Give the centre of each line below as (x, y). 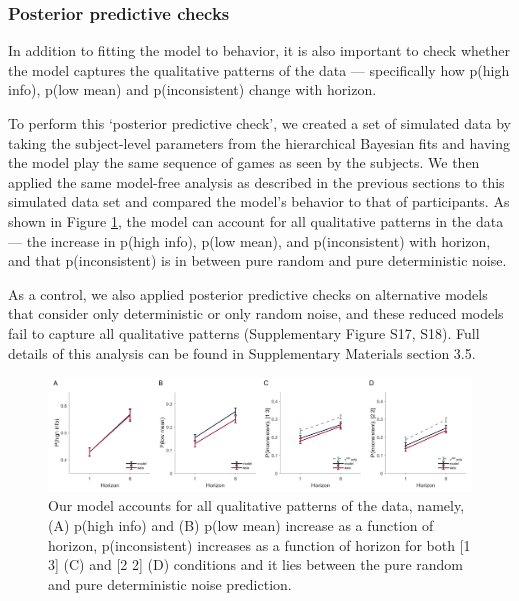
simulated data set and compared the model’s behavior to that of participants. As (259, 201)
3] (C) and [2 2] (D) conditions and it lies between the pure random (255, 564)
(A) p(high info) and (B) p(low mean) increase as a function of (241, 525)
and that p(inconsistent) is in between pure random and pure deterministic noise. (257, 260)
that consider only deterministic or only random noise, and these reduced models (256, 313)
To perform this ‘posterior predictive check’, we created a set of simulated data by (259, 123)
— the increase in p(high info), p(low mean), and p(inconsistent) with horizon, (249, 240)
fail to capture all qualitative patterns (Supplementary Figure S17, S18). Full (244, 332)
